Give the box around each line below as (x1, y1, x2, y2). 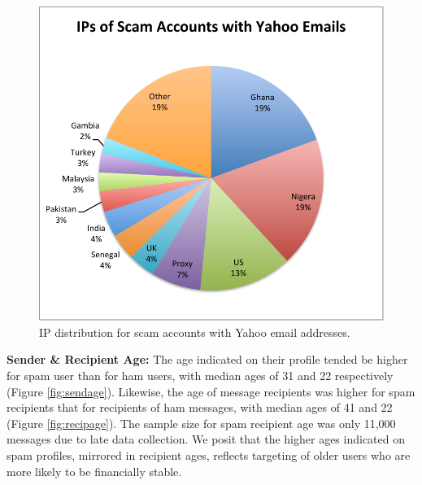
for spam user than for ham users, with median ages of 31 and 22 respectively (7, 366, 394, 383)
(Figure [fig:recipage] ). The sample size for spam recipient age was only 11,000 (7, 414, 396, 431)
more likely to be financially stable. (7, 462, 182, 479)
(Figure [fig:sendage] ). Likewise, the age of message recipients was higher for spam (7, 382, 415, 400)
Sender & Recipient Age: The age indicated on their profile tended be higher (7, 351, 408, 368)
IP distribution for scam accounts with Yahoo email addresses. (39, 323, 350, 340)
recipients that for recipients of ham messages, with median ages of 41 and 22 (7, 399, 393, 416)
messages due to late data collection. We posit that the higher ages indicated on (7, 430, 405, 448)
